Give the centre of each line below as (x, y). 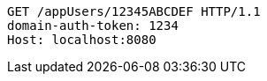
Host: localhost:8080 (82, 40)
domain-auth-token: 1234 (93, 26)
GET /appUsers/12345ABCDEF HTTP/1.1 (134, 11)
